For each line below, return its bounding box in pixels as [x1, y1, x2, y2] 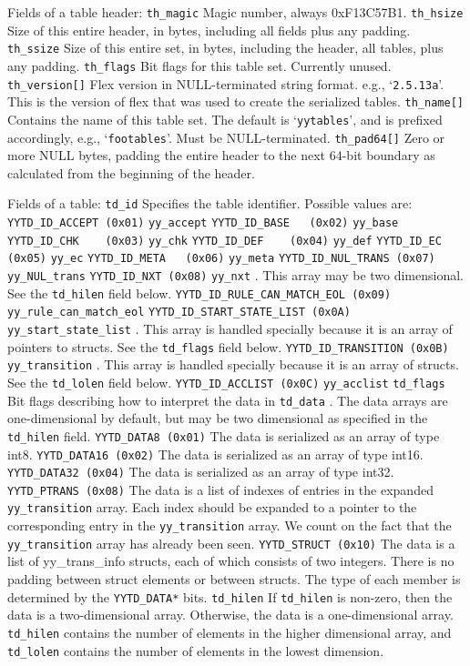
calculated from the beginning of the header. [7, 163, 255, 182]
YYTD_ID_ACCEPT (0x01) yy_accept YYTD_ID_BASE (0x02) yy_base [7, 217, 399, 230]
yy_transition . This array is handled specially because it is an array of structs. [7, 355, 459, 374]
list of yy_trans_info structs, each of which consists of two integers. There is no [7, 551, 455, 570]
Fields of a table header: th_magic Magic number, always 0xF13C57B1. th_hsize [7, 3, 464, 21]
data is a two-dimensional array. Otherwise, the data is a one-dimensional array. [7, 605, 454, 624]
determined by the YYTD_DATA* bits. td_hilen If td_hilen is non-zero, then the [7, 587, 453, 606]
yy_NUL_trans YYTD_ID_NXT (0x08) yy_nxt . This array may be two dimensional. [7, 266, 465, 284]
